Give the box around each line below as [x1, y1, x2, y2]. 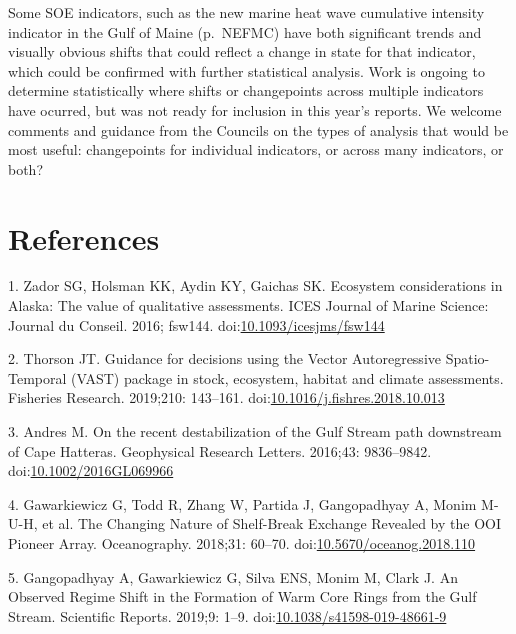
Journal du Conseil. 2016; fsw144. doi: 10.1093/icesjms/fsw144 [8, 314, 385, 335]
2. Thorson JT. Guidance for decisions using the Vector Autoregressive [8, 348, 441, 369]
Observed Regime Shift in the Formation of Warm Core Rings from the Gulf [8, 586, 477, 607]
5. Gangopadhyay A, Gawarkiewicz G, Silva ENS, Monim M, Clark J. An [8, 566, 458, 587]
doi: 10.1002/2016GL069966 [8, 460, 174, 481]
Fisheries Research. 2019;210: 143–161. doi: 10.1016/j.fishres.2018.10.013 [8, 387, 445, 408]
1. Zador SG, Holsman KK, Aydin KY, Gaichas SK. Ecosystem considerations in [8, 275, 503, 296]
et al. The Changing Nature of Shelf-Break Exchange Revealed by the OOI [42, 513, 501, 534]
